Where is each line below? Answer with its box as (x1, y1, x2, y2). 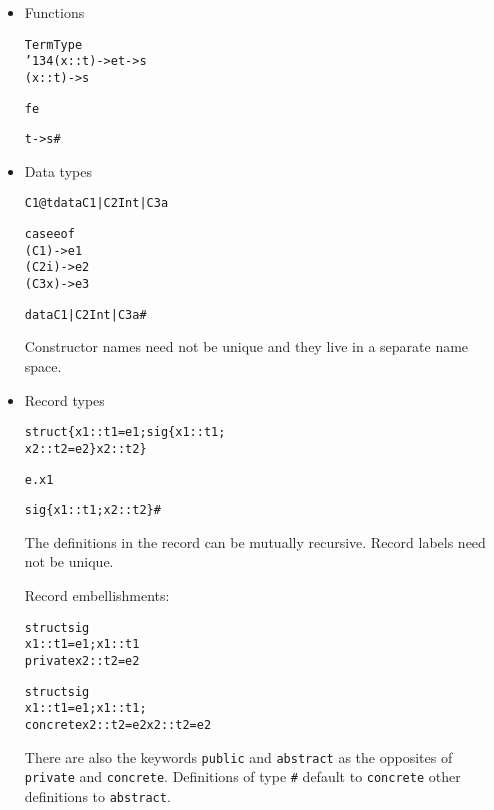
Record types (24, 389, 105, 410)
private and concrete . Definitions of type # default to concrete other (24, 766, 461, 787)
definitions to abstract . (24, 785, 171, 806)
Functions (24, 2, 85, 22)
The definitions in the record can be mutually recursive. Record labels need (24, 531, 486, 552)
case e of (24, 227, 75, 242)
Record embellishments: (24, 585, 170, 605)
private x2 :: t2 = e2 (24, 653, 140, 668)
